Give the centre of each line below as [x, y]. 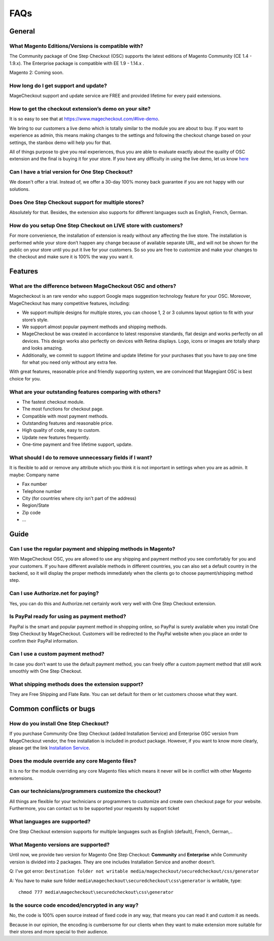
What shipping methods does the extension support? [76, 684]
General [22, 31]
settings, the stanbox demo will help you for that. [60, 143]
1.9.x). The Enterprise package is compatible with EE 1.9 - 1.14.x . [77, 63]
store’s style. [35, 320]
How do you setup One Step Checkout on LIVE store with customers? [96, 225]
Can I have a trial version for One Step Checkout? [71, 172]
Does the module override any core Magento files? [73, 761]
